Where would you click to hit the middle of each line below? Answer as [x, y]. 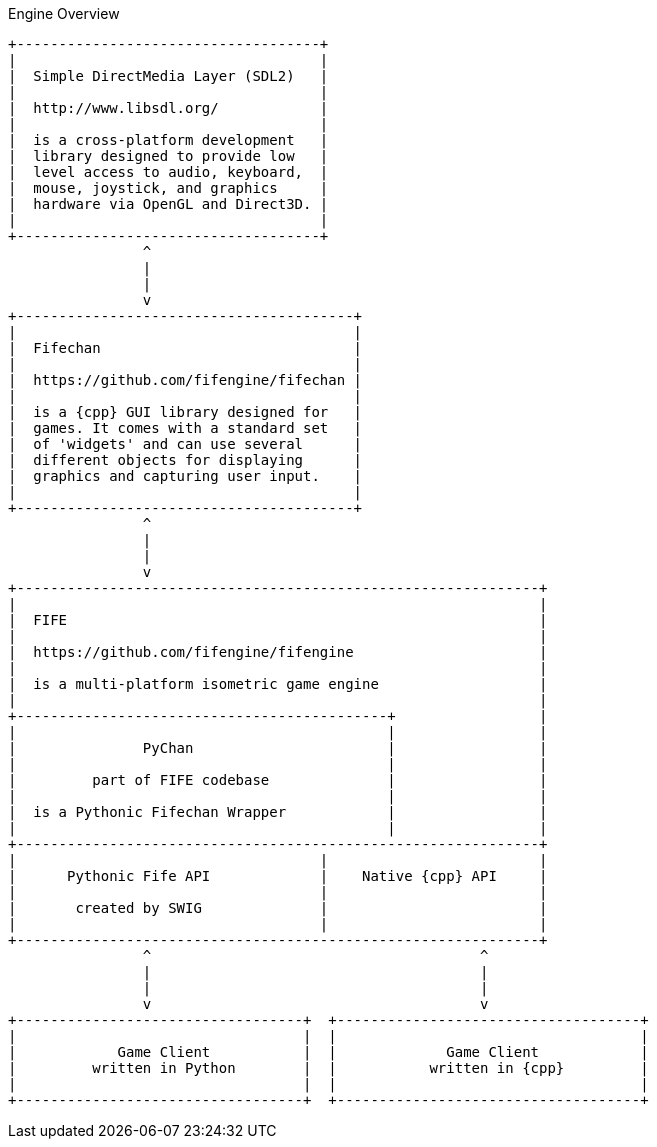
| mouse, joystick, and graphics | [168, 188]
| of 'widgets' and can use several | [185, 444]
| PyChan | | [278, 748]
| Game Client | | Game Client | [328, 1052]
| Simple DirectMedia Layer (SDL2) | [168, 76]
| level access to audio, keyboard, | [168, 172]
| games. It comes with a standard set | [185, 428]
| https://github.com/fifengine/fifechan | [185, 380]
